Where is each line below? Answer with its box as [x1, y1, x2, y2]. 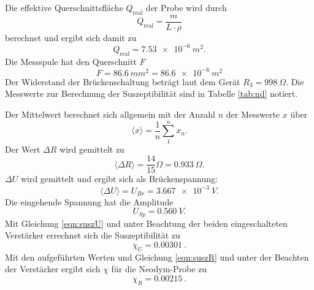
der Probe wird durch [145, 1, 227, 13]
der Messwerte [226, 108, 280, 121]
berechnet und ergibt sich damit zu [5, 31, 137, 44]
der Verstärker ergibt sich [5, 262, 101, 275]
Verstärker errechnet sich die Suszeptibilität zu [5, 229, 180, 242]
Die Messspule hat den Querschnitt [5, 55, 137, 67]
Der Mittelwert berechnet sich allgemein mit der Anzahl [5, 108, 216, 121]
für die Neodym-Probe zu [111, 262, 207, 275]
